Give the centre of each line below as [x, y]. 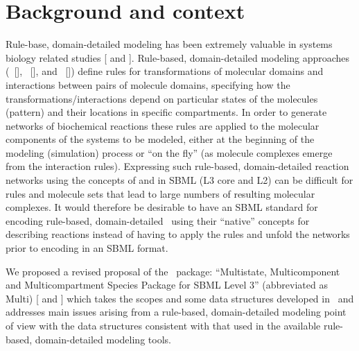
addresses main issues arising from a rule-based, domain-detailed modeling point [176, 312]
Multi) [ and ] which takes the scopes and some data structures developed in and [180, 298]
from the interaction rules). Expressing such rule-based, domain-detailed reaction [177, 166]
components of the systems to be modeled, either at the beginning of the [160, 139]
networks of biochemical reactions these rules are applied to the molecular [163, 125]
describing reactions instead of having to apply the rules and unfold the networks [178, 234]
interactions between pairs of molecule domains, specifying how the [148, 84]
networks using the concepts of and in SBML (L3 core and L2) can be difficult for [179, 180]
